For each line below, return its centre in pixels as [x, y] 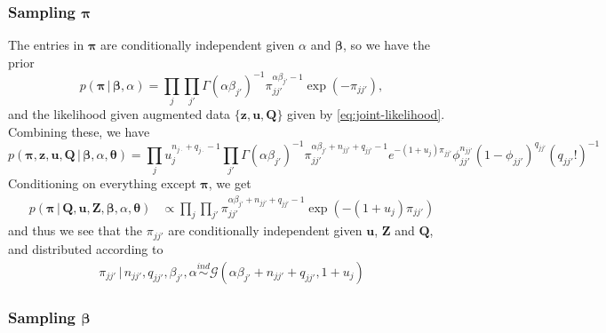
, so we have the [387, 45]
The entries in [46, 45]
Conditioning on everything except [102, 183]
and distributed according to [86, 248]
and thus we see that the [76, 230]
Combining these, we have [79, 131]
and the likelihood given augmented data [120, 114]
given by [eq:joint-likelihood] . [366, 114]
